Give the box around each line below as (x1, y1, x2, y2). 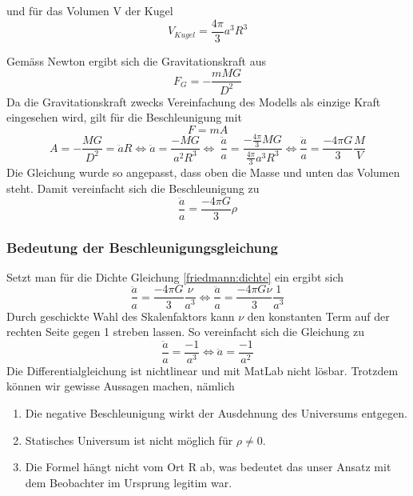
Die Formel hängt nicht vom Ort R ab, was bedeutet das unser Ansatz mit (25, 458, 391, 475)
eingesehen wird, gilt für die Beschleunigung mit (6, 109, 242, 126)
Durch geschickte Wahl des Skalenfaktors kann (6, 307, 235, 324)
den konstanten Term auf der (247, 307, 390, 324)
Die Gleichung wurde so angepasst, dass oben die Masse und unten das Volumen (6, 164, 400, 181)
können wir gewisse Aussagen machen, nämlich (6, 378, 235, 394)
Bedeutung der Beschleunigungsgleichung (6, 237, 278, 257)
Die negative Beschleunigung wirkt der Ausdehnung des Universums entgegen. (25, 404, 407, 421)
